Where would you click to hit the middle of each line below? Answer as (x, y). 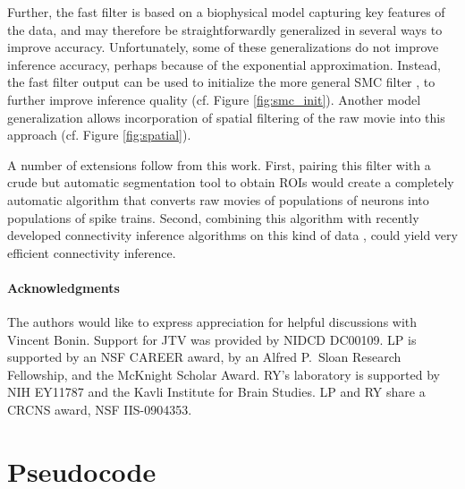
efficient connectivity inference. (92, 252)
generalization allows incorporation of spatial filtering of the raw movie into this (226, 117)
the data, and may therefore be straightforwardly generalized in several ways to (225, 29)
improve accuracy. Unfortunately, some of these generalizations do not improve (223, 47)
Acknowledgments (63, 287)
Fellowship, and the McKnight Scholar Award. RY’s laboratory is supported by (224, 374)
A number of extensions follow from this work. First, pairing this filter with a (219, 164)
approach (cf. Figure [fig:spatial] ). (99, 135)
